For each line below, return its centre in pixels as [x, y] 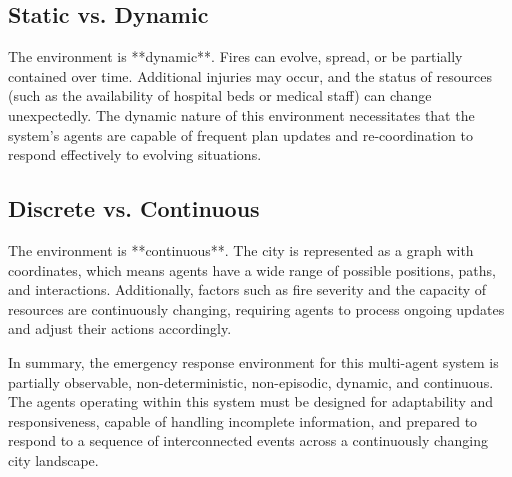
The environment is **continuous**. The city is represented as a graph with [241, 249]
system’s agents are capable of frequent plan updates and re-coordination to [240, 134]
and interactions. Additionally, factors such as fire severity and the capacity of [247, 289]
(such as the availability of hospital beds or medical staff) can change [220, 95]
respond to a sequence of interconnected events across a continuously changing [248, 440]
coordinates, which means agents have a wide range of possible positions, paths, [252, 269]
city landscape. [53, 459]
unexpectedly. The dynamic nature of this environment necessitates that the [241, 114]
